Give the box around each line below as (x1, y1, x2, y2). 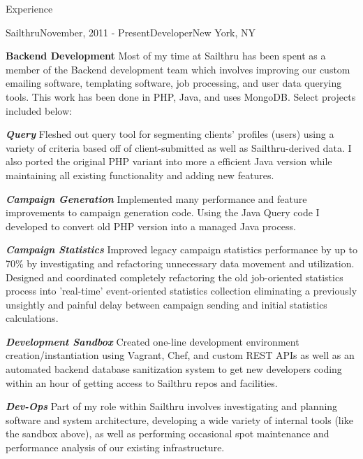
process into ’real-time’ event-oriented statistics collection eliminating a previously (6, 283, 357, 298)
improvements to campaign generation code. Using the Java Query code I (6, 205, 320, 220)
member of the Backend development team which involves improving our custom (6, 62, 350, 76)
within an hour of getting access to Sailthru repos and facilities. (6, 375, 278, 390)
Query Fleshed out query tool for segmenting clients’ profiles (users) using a (6, 127, 334, 141)
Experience (6, 1, 53, 15)
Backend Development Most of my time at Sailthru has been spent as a (6, 48, 326, 63)
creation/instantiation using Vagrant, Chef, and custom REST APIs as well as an (6, 348, 355, 362)
